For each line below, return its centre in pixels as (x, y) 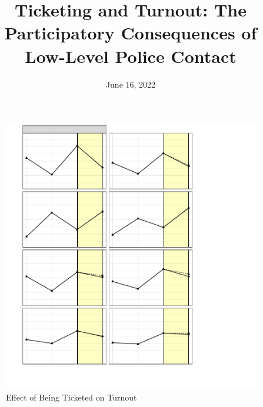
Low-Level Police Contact (131, 56)
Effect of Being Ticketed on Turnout (71, 397)
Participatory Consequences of (131, 33)
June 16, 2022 (131, 84)
